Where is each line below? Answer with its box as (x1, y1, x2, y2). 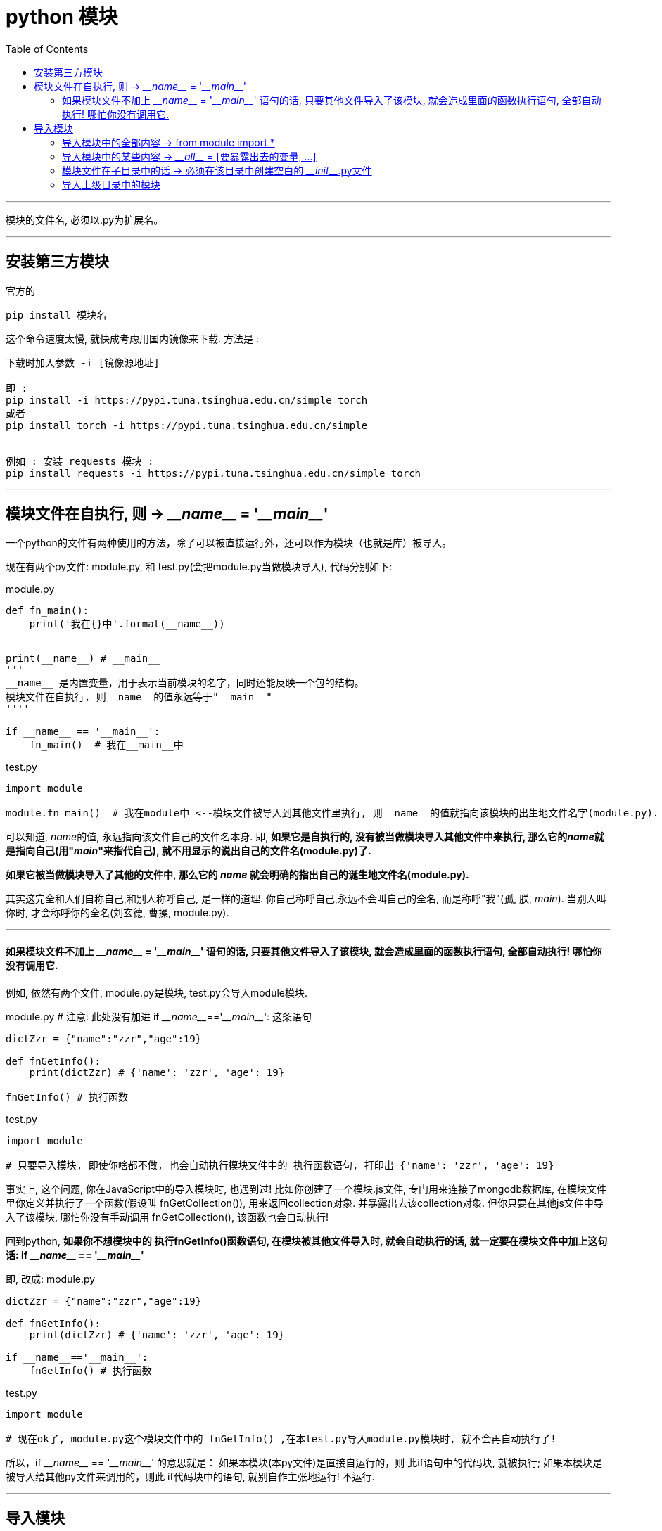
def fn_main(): (6, 605, 89, 617)
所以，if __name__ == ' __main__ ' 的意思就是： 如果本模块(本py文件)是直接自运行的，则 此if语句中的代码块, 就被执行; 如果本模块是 (6, 1456, 602, 1468)
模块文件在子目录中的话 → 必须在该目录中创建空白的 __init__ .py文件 (62, 164, 372, 177)
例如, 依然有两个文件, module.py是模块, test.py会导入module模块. (6, 986, 308, 999)
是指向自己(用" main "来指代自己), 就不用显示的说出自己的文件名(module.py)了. (6, 845, 371, 857)
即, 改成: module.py (6, 1272, 96, 1285)
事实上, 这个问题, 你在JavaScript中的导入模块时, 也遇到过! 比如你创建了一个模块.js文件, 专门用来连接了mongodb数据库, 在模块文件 (6, 1182, 606, 1195)
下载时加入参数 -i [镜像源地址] (6, 357, 160, 369)
